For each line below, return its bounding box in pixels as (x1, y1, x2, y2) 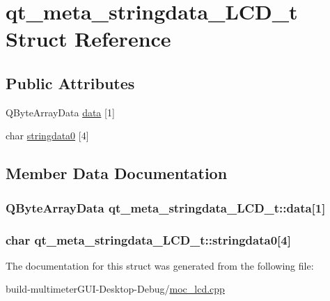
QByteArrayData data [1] (6, 105, 115, 119)
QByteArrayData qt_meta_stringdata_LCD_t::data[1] (6, 199, 326, 216)
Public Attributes (6, 72, 135, 93)
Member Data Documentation (6, 162, 228, 184)
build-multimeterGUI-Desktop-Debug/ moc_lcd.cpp (6, 281, 225, 296)
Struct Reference (6, 24, 171, 53)
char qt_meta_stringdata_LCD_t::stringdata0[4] (6, 231, 291, 248)
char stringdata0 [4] (6, 128, 89, 143)
